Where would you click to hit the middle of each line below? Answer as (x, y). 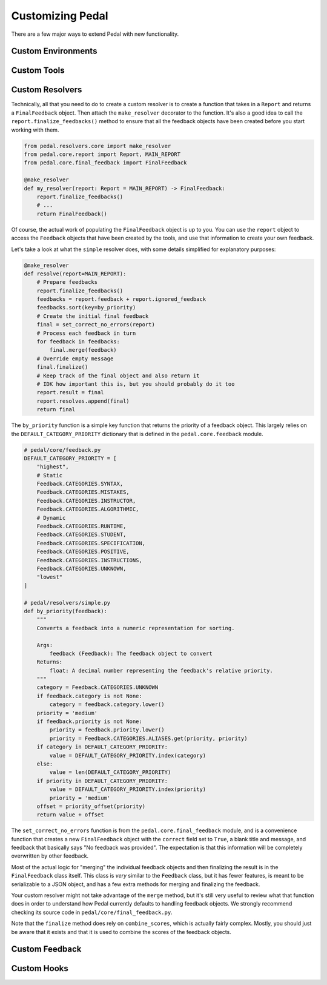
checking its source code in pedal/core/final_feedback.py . (92, 912)
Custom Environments (54, 51)
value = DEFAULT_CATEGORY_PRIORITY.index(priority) (128, 789)
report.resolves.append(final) (83, 401)
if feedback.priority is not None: (89, 721)
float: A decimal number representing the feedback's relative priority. (161, 671)
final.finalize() (62, 367)
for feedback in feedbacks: (78, 342)
